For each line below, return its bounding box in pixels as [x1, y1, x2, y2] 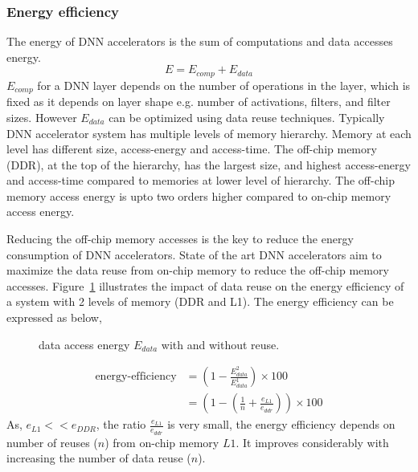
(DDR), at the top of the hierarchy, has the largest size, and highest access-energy [6, 156, 411, 173]
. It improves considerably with [236, 433, 389, 450]
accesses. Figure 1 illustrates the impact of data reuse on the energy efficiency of [6, 277, 404, 294]
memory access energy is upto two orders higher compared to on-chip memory [6, 187, 391, 204]
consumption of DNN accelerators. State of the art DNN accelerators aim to [6, 246, 382, 262]
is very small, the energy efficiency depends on [167, 416, 395, 433]
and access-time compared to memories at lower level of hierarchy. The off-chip [6, 172, 395, 189]
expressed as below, [6, 309, 102, 326]
